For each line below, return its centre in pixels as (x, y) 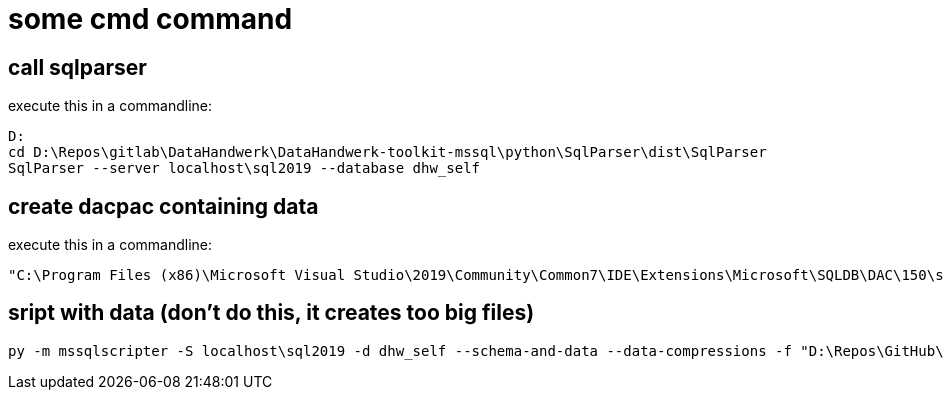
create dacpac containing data (163, 206)
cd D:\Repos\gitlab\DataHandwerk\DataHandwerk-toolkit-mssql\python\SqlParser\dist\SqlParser (387, 152)
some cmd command (150, 19)
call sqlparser (77, 67)
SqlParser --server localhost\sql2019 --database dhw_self (244, 168)
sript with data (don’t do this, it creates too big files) (271, 313)
